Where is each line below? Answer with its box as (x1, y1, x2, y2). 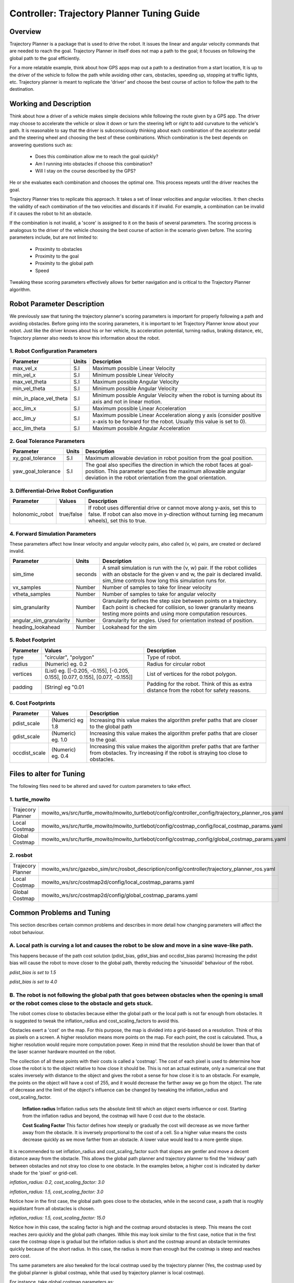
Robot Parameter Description (9, 300, 105, 308)
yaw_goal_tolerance (12, 468, 61, 475)
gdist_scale (12, 733, 41, 740)
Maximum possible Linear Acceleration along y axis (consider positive (92, 411, 261, 418)
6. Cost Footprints (9, 699, 56, 707)
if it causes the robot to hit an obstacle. (9, 210, 92, 217)
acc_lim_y (12, 415, 36, 422)
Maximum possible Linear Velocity (92, 364, 175, 372)
